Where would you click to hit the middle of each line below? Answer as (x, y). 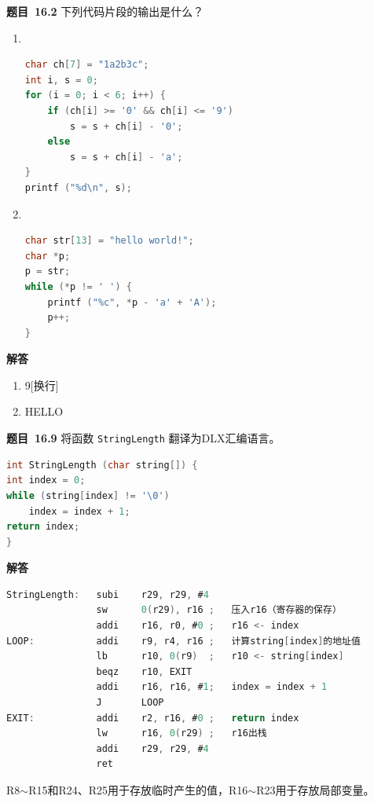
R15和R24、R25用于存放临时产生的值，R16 (138, 790)
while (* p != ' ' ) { (78, 286)
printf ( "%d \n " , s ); (78, 187)
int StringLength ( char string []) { (102, 465)
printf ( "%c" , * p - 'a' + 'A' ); (132, 302)
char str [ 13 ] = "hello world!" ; (109, 241)
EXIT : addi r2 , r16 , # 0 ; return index (153, 718)
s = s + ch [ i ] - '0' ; (126, 126)
